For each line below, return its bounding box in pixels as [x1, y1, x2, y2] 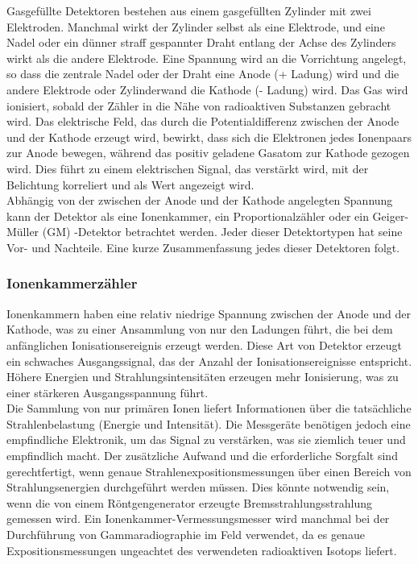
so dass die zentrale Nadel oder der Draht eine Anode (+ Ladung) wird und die [6, 65, 399, 82]
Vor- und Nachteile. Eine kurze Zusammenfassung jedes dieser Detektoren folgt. [6, 238, 400, 255]
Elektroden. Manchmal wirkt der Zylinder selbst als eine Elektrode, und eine [6, 18, 385, 35]
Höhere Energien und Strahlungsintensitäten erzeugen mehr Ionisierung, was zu [6, 368, 399, 385]
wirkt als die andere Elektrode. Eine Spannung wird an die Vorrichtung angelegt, [6, 49, 407, 66]
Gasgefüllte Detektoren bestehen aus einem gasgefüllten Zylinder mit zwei [6, 2, 371, 19]
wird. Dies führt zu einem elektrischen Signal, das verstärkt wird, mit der [6, 160, 369, 176]
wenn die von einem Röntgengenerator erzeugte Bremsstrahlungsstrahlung [6, 494, 372, 511]
